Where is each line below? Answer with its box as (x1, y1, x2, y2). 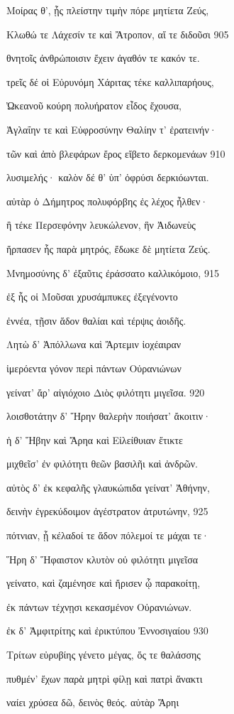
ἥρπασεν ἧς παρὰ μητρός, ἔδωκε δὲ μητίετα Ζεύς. (6, 241, 211, 256)
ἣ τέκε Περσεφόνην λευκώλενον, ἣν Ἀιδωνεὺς (6, 217, 196, 232)
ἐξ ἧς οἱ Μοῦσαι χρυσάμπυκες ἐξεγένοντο (6, 289, 178, 304)
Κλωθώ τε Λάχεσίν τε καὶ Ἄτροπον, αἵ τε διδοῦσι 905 (6, 26, 229, 41)
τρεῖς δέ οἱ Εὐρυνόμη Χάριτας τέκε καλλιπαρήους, (6, 74, 214, 89)
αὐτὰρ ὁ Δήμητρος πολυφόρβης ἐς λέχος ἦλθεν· (6, 193, 208, 208)
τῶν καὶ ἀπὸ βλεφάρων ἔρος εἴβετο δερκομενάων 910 (6, 146, 225, 161)
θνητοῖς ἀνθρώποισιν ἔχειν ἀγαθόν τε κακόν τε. (6, 50, 200, 65)
